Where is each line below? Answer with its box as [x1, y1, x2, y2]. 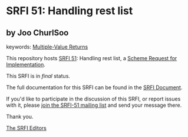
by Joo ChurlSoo [6, 28, 69, 38]
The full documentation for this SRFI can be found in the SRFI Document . [6, 84, 183, 91]
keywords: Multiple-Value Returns [6, 43, 88, 50]
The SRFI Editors [6, 125, 47, 131]
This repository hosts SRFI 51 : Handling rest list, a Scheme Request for [6, 55, 177, 61]
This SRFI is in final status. [6, 73, 71, 79]
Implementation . [6, 61, 46, 68]
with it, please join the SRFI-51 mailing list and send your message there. [6, 102, 182, 109]
